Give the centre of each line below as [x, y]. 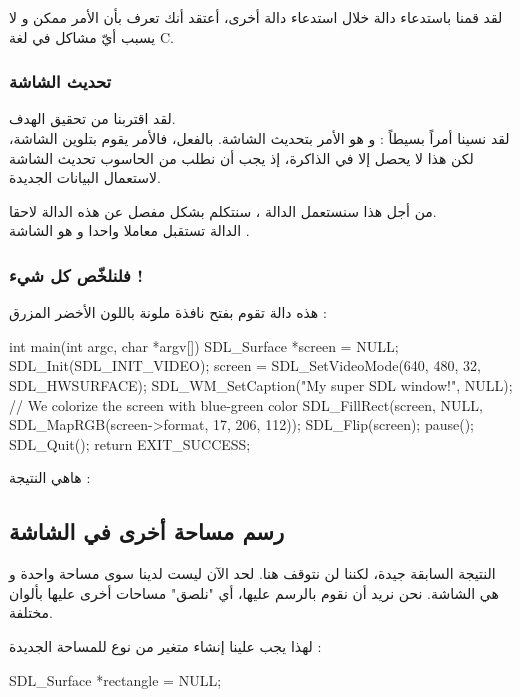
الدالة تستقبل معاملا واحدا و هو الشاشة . [129, 230]
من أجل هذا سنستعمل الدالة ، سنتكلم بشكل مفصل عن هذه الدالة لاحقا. [223, 210]
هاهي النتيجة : [50, 477]
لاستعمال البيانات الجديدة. [85, 177]
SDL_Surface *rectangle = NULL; [115, 679]
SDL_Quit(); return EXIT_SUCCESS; [130, 443]
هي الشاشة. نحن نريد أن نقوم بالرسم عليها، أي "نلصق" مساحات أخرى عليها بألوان [254, 592]
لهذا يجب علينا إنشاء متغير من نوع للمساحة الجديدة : [165, 645]
